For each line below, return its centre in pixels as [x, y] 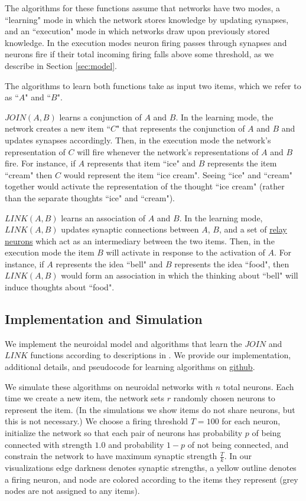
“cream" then [29, 174]
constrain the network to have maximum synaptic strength [111, 456]
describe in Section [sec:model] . [61, 65]
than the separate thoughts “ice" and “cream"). [90, 197]
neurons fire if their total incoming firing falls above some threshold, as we [139, 54]
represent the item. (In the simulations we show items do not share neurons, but [150, 409]
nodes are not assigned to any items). [72, 491]
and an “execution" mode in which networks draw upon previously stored [137, 31]
